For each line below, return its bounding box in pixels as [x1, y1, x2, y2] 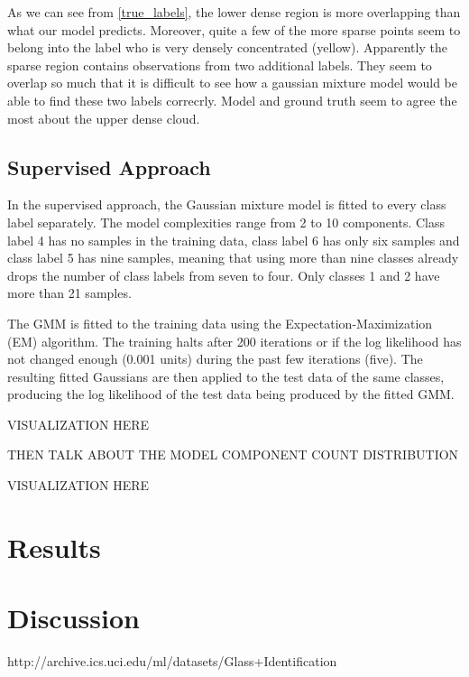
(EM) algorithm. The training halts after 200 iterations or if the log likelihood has [7, 331, 462, 350]
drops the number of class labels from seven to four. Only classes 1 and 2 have [7, 265, 440, 284]
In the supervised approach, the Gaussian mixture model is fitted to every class [7, 195, 446, 214]
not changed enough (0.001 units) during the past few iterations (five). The [7, 349, 423, 368]
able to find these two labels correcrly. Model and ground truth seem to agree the [7, 90, 457, 109]
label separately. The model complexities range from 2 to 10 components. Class [7, 212, 446, 231]
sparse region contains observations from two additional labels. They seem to [7, 55, 432, 74]
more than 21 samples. [7, 283, 132, 302]
